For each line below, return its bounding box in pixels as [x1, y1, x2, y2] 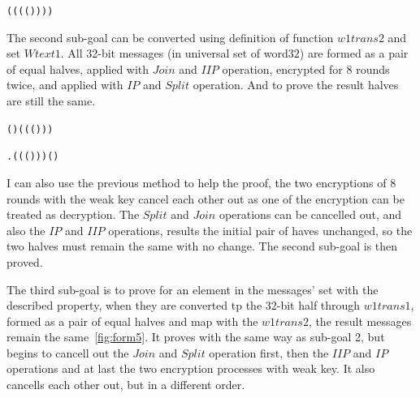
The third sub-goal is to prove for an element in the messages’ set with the [6, 280, 379, 297]
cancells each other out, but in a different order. [6, 376, 245, 393]
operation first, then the [209, 344, 329, 361]
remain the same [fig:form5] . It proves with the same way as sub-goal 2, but [6, 328, 385, 345]
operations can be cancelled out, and [219, 206, 402, 223]
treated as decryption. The [6, 206, 140, 223]
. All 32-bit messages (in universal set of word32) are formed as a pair [60, 45, 409, 62]
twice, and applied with [6, 76, 123, 93]
